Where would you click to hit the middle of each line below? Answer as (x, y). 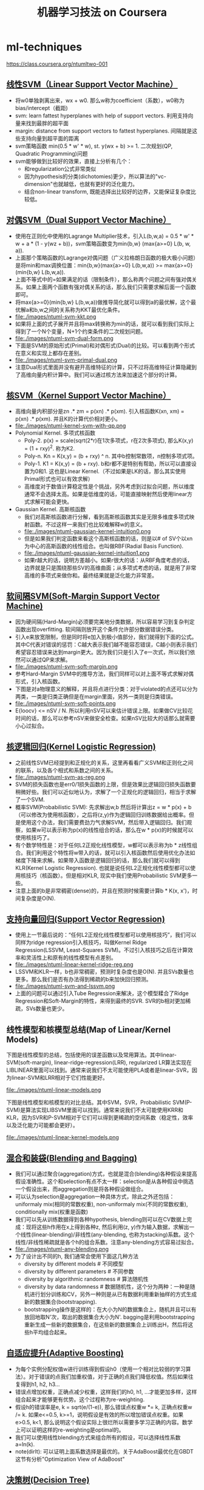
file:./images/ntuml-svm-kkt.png (56, 316)
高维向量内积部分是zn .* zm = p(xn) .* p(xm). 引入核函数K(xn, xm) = (100, 412)
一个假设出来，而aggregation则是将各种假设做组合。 (81, 1189)
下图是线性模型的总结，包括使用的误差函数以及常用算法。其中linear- (92, 1055)
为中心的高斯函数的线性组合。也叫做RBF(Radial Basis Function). (104, 546)
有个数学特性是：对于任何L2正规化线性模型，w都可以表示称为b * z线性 (104, 845)
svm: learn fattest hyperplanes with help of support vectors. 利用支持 (101, 116)
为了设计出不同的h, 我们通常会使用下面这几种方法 (77, 1257)
